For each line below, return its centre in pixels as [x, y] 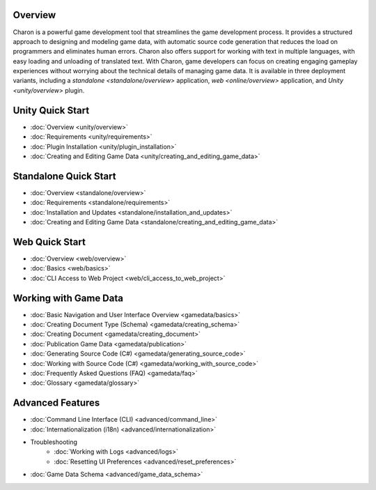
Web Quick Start [49, 242]
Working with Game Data [68, 298]
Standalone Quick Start [64, 176]
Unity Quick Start [51, 110]
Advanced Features [56, 403]
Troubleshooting [54, 442]
